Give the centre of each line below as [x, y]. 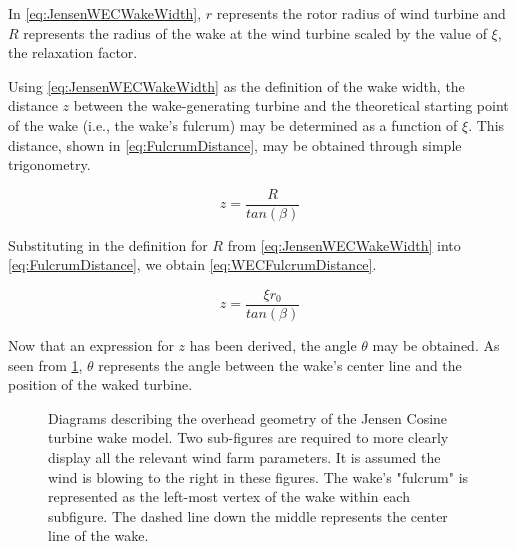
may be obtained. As [436, 345]
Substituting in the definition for [108, 244]
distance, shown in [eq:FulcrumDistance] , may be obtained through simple [235, 144]
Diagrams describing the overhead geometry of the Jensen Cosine [248, 417]
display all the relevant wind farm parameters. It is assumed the [244, 457]
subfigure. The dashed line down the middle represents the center [248, 515]
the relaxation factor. [73, 52]
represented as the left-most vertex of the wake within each [229, 496]
